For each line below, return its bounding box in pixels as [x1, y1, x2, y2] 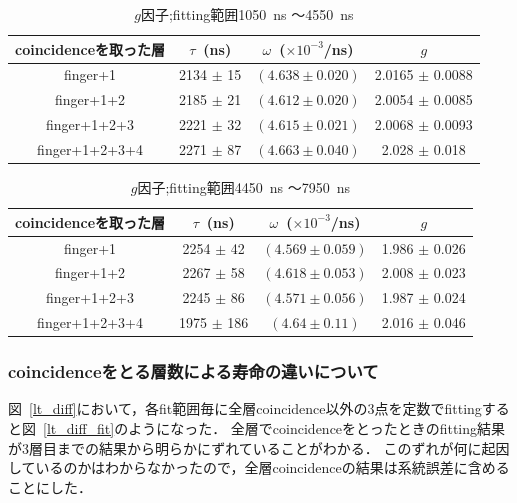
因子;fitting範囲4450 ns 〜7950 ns [137, 177, 350, 198]
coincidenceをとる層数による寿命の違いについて [8, 359, 379, 384]
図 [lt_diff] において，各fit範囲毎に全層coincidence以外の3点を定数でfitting [8, 398, 482, 419]
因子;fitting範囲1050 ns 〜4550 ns [140, 4, 354, 24]
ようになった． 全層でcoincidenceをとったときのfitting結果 [128, 417, 506, 438]
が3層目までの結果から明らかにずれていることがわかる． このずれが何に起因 [8, 437, 510, 458]
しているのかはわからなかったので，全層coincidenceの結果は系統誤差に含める [8, 457, 510, 478]
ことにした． [8, 476, 92, 497]
